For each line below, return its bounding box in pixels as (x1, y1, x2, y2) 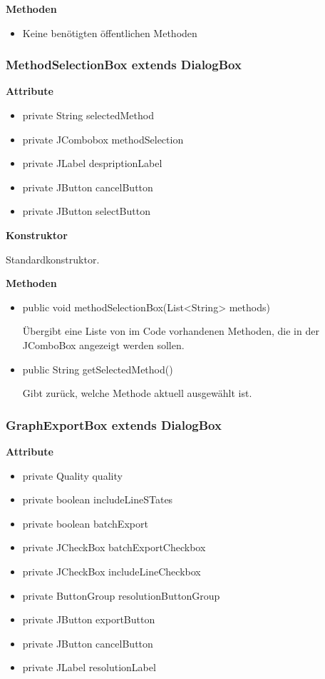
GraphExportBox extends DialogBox (6, 416, 222, 433)
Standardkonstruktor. (6, 251, 100, 266)
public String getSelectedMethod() (22, 361, 173, 376)
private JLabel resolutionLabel (22, 660, 156, 675)
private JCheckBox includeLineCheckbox (22, 563, 201, 578)
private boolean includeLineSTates (22, 492, 173, 507)
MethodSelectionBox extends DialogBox (6, 56, 242, 74)
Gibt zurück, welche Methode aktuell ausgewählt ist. (22, 386, 252, 401)
